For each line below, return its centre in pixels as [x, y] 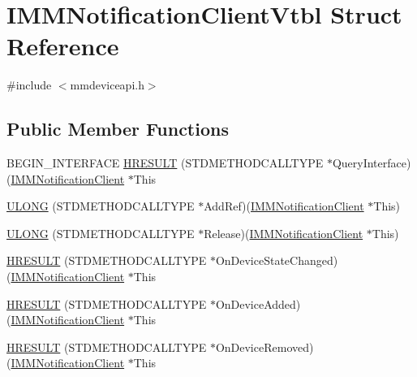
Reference [63, 46]
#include [29, 85]
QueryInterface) [372, 163]
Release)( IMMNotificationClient [284, 233]
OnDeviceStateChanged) [277, 260]
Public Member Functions [118, 129]
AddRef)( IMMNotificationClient [284, 206]
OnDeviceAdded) [258, 303]
